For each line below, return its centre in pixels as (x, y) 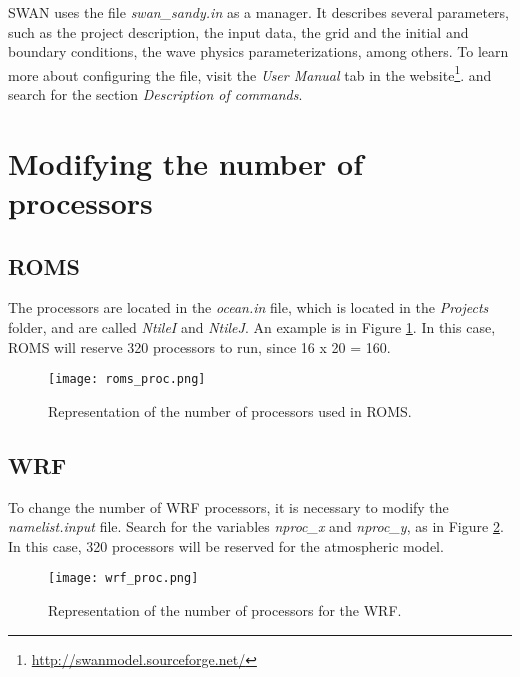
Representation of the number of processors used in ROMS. (230, 410)
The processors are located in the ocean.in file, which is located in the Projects (248, 307)
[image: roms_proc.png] (127, 379)
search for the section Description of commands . (155, 94)
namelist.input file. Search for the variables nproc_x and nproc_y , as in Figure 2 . (256, 526)
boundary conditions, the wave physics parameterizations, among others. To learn (258, 51)
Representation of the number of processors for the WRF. (225, 610)
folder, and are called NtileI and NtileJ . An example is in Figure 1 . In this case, (252, 326)
